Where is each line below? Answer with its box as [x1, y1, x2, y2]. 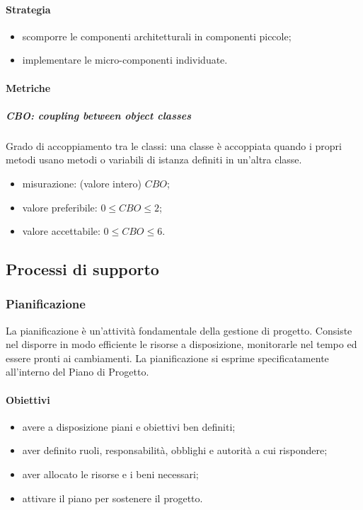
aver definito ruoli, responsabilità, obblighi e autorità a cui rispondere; [22, 443, 328, 458]
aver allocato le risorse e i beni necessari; [22, 467, 199, 482]
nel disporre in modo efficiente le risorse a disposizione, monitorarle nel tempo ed [6, 337, 357, 352]
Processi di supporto [6, 258, 159, 280]
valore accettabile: [22, 224, 100, 238]
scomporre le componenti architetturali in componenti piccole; [22, 28, 292, 43]
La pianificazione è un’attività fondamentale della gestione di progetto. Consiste [6, 323, 352, 337]
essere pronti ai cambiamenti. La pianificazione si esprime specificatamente [6, 350, 329, 365]
